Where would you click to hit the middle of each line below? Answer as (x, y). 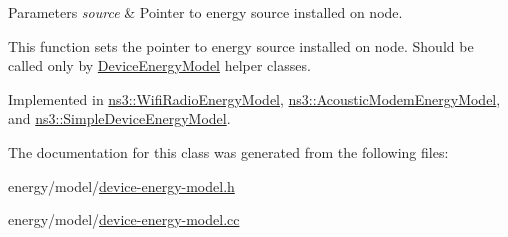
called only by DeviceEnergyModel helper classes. (159, 65)
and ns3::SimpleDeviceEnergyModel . (119, 118)
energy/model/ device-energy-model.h (121, 185)
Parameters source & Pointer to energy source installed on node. (205, 12)
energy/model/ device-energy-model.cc (124, 219)
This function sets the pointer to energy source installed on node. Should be (241, 45)
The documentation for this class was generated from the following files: (228, 151)
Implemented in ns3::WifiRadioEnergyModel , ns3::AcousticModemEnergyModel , (254, 98)
